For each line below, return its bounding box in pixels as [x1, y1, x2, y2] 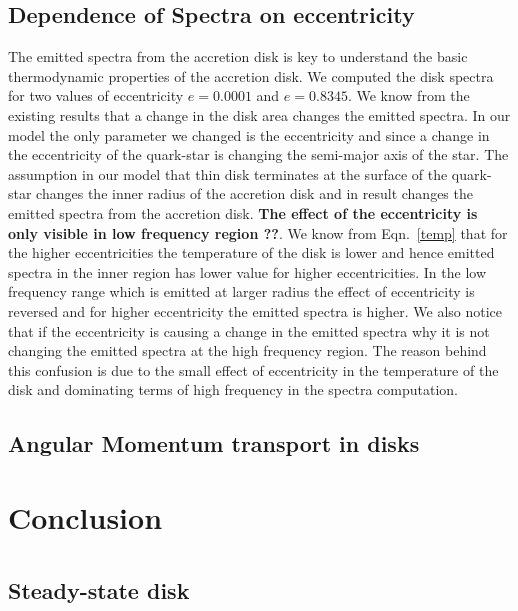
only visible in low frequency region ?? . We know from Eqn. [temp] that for [8, 222, 508, 243]
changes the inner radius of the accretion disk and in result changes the [36, 183, 473, 204]
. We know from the [347, 85, 470, 106]
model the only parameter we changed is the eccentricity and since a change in [8, 124, 490, 145]
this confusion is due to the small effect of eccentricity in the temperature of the [8, 359, 499, 380]
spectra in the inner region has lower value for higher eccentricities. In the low [8, 261, 487, 282]
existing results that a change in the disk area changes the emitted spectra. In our [8, 104, 511, 125]
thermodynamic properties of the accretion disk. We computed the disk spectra [8, 65, 494, 86]
